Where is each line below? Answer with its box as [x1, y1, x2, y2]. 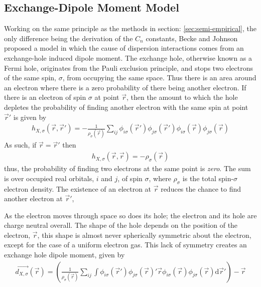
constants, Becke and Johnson [146, 33, 238, 43]
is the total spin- [182, 173, 234, 183]
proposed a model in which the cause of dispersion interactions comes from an [4, 43, 244, 53]
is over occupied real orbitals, [4, 173, 94, 183]
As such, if [4, 139, 37, 150]
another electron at [4, 193, 63, 204]
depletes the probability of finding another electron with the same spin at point [4, 101, 248, 112]
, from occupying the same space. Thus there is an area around [62, 72, 256, 83]
